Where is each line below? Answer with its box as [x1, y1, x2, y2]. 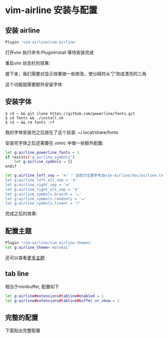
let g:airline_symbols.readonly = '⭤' [5, 196, 87, 201]
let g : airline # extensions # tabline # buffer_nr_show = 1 [5, 298, 120, 303]
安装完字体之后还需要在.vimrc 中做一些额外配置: [5, 140, 104, 146]
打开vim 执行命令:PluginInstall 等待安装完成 [5, 49, 94, 55]
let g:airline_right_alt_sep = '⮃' [5, 187, 80, 192]
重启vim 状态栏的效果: [5, 60, 50, 66]
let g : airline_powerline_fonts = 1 [5, 150, 79, 155]
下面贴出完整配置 [5, 327, 40, 333]
